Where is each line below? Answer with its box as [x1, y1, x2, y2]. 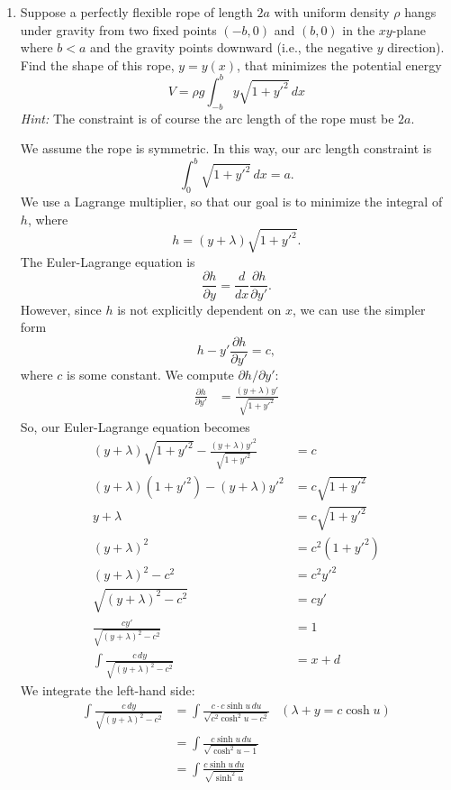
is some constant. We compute [67, 364, 234, 383]
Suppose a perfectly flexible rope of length [20, 3, 253, 21]
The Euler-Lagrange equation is [20, 252, 195, 271]
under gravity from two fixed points [20, 20, 217, 39]
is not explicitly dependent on [117, 299, 282, 318]
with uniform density [274, 3, 390, 21]
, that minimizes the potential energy [237, 55, 442, 74]
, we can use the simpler [292, 299, 426, 318]
